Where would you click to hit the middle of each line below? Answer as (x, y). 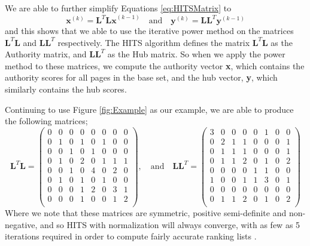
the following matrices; (46, 121)
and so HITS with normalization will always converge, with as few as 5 (170, 224)
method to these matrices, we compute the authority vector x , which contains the (155, 65)
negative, (21, 224)
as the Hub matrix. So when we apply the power (196, 54)
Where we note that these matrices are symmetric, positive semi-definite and (146, 213)
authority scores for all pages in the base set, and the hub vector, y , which (141, 77)
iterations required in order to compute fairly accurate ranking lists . (131, 236)
